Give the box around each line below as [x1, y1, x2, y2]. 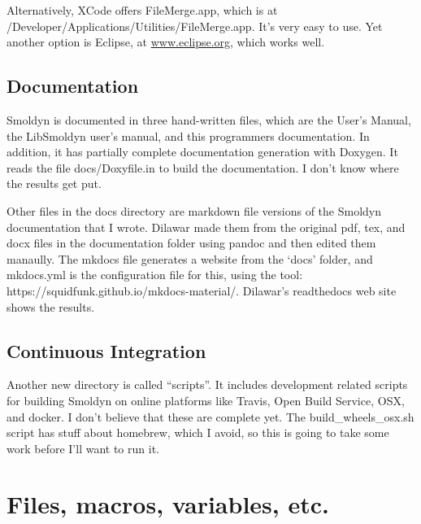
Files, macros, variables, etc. [7, 487, 329, 521]
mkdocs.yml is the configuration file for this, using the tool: [7, 266, 303, 283]
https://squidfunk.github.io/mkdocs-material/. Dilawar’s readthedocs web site [7, 282, 397, 299]
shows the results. [7, 298, 95, 315]
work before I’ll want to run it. [7, 439, 159, 456]
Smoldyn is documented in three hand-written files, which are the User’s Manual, [7, 111, 411, 128]
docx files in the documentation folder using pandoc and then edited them [7, 234, 376, 251]
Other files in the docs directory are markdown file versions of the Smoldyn [7, 202, 381, 219]
